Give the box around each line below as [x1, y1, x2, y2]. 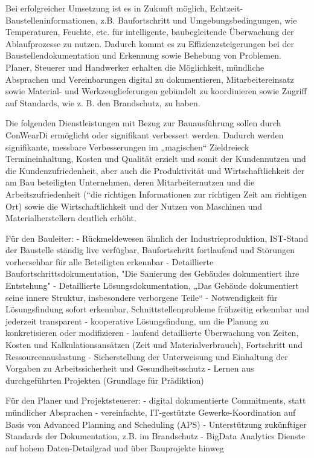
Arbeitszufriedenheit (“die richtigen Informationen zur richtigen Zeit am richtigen [5, 187, 307, 200]
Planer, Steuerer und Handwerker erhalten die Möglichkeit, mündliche [5, 60, 264, 73]
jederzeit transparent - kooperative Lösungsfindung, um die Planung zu [5, 314, 269, 327]
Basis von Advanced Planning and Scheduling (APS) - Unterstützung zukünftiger [5, 418, 307, 430]
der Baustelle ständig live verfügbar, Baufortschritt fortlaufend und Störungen [5, 244, 295, 256]
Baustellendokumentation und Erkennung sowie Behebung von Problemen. [5, 49, 281, 62]
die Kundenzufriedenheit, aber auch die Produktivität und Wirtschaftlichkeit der [5, 164, 305, 176]
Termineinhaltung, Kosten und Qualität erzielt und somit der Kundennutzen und [5, 152, 306, 165]
